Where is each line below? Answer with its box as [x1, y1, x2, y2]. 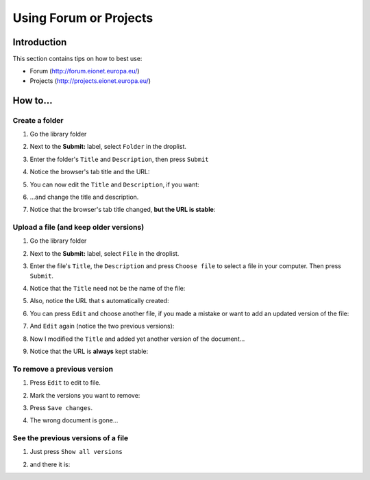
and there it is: [29, 460, 71, 468]
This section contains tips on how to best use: [12, 55, 143, 63]
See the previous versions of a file [12, 433, 129, 443]
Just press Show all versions [29, 448, 123, 456]
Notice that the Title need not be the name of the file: [29, 285, 186, 293]
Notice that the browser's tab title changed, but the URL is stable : [29, 206, 216, 214]
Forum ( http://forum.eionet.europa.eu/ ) [29, 67, 140, 75]
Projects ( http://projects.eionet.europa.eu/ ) [29, 76, 151, 85]
